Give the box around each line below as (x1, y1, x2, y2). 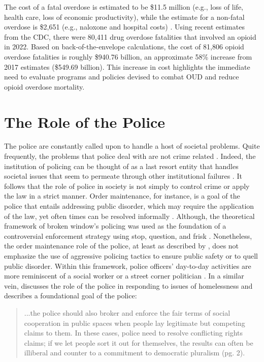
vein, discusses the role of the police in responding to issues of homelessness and (4, 280, 253, 291)
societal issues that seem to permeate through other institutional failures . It (4, 171, 242, 181)
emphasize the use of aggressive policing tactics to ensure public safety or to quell (4, 250, 258, 261)
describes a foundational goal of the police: (4, 290, 137, 301)
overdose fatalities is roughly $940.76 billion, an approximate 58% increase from (4, 51, 252, 62)
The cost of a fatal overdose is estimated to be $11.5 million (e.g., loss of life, (4, 2, 244, 12)
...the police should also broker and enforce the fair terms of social (24, 307, 230, 318)
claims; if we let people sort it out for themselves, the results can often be (24, 337, 253, 348)
